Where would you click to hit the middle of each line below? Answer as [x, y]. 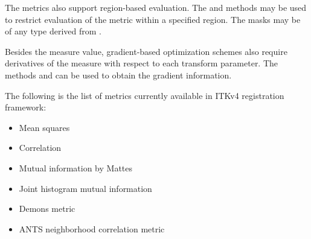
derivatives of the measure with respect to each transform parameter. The [142, 63]
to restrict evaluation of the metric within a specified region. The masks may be [153, 19]
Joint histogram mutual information [85, 188]
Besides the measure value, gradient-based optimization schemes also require [146, 51]
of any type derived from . [53, 31]
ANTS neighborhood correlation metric [92, 228]
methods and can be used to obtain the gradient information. [118, 75]
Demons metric [47, 209]
